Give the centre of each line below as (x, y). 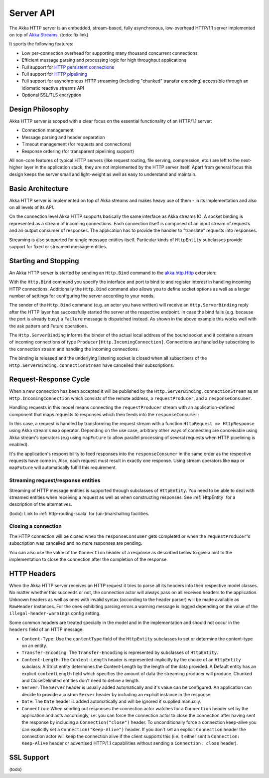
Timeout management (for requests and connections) (76, 144)
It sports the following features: (41, 44)
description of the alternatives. (41, 504)
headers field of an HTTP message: (47, 629)
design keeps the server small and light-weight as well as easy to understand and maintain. (103, 174)
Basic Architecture (39, 189)
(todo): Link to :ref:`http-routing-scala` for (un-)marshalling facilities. (79, 513)
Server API (32, 13)
